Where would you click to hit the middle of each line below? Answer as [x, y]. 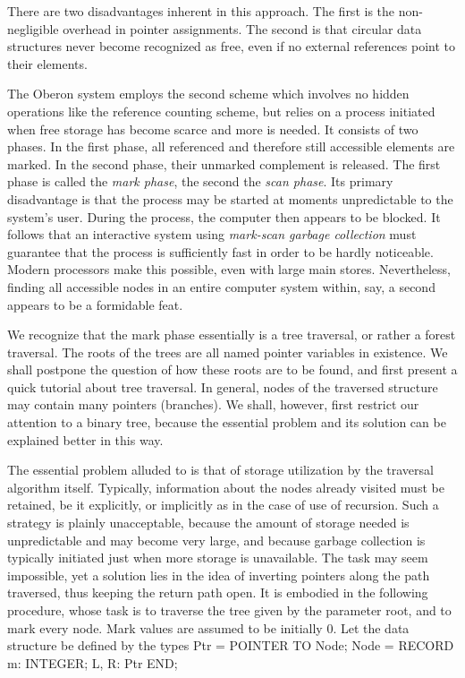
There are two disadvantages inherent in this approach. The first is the [201, 11]
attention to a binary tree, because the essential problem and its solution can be [227, 422]
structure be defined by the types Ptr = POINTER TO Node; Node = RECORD [231, 645]
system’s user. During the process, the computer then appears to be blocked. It [224, 216]
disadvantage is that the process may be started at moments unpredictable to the [230, 198]
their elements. [47, 63]
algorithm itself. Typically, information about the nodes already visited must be [226, 487]
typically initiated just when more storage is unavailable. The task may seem [218, 558]
